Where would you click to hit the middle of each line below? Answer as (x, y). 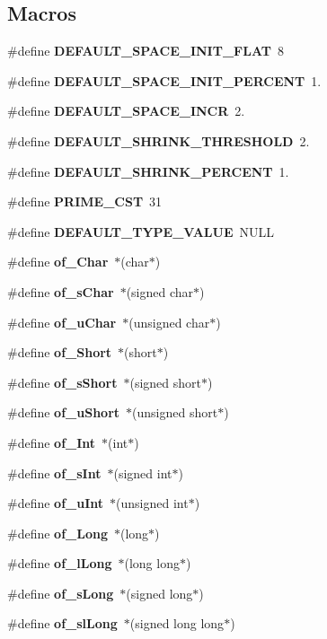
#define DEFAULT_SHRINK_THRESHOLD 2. (159, 140)
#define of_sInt (54, 473)
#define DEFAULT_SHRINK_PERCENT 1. (148, 171)
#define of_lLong (60, 563)
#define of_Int (52, 442)
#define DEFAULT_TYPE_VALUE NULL (141, 231)
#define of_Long (57, 533)
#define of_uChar (62, 322)
